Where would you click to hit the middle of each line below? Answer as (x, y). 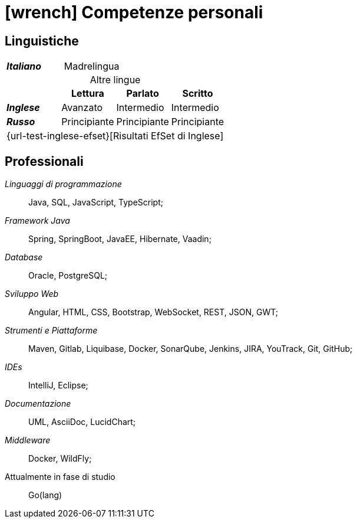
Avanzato (82, 108)
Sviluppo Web (32, 294)
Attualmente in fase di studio (60, 477)
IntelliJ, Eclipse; (58, 385)
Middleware (28, 440)
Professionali (44, 161)
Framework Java (37, 221)
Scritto (198, 94)
